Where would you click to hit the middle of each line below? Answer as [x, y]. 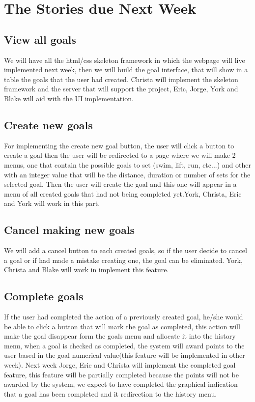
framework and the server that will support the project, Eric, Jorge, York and [121, 89]
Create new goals [48, 125]
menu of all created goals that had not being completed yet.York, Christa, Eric [123, 193]
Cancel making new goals [70, 230]
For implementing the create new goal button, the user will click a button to [119, 145]
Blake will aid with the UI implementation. [69, 98]
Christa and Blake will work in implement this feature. [86, 270]
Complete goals [44, 296]
